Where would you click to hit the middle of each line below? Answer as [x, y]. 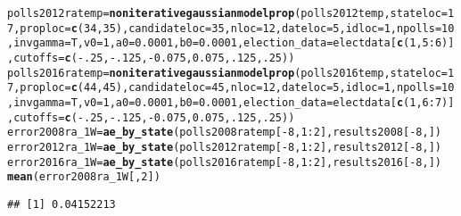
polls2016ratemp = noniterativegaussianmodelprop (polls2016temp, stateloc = [228, 73]
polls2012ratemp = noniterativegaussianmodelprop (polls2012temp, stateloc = [228, 13]
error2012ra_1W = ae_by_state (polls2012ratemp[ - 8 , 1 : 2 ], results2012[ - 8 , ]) [224, 147]
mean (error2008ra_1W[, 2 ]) [84, 177]
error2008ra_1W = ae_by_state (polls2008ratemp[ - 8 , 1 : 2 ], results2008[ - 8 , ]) [224, 133]
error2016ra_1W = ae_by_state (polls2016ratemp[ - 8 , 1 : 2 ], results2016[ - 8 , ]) [224, 162]
